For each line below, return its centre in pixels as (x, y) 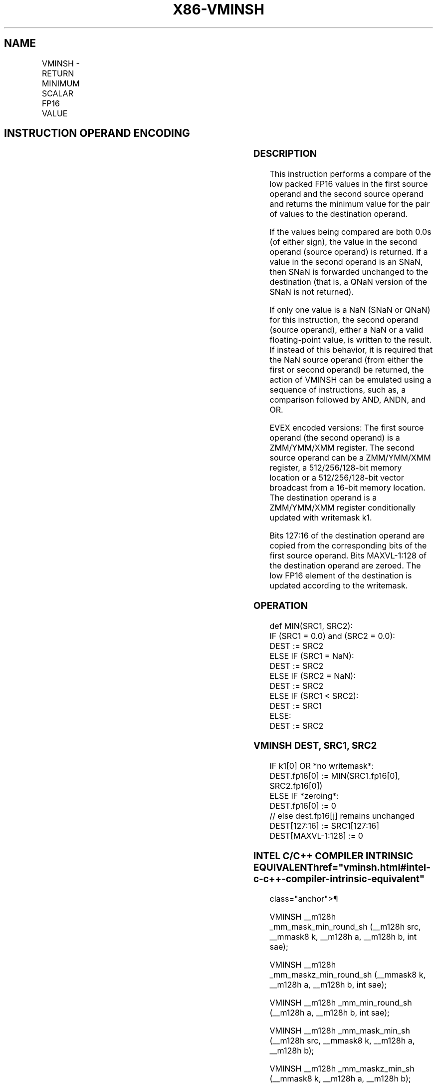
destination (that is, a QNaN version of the (348, 282)
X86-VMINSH (218, 9)
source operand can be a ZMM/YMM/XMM (350, 458)
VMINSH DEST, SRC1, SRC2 (315, 746)
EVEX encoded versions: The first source (347, 428)
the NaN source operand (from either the (346, 360)
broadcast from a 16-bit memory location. (347, 488)
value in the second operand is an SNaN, (346, 262)
